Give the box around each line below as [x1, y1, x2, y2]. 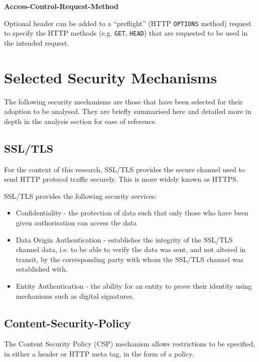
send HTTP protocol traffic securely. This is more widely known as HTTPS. [4, 174, 238, 184]
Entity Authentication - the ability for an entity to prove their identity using [16, 280, 252, 291]
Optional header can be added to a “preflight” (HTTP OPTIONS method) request [4, 18, 251, 28]
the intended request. [4, 37, 69, 48]
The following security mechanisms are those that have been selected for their [4, 96, 243, 106]
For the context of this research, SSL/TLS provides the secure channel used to [4, 164, 245, 174]
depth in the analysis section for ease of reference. [4, 115, 157, 126]
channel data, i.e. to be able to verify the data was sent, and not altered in [16, 244, 246, 255]
